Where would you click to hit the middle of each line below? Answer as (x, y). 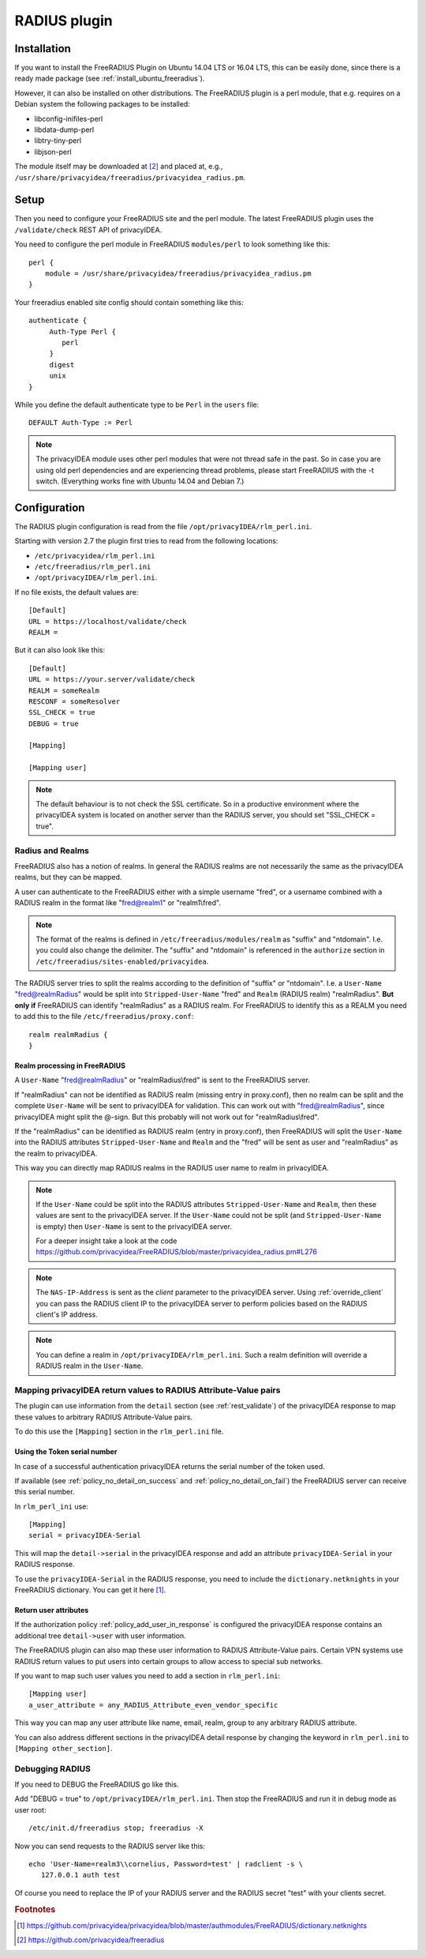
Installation (43, 49)
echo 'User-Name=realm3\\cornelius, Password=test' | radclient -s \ (166, 1864)
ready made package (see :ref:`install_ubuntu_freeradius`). (110, 78)
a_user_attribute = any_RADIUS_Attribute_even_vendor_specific (153, 1705)
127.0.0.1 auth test (80, 1875)
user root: (30, 1810)
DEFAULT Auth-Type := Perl (81, 423)
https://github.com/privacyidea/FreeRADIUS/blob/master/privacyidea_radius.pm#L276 (176, 1252)
